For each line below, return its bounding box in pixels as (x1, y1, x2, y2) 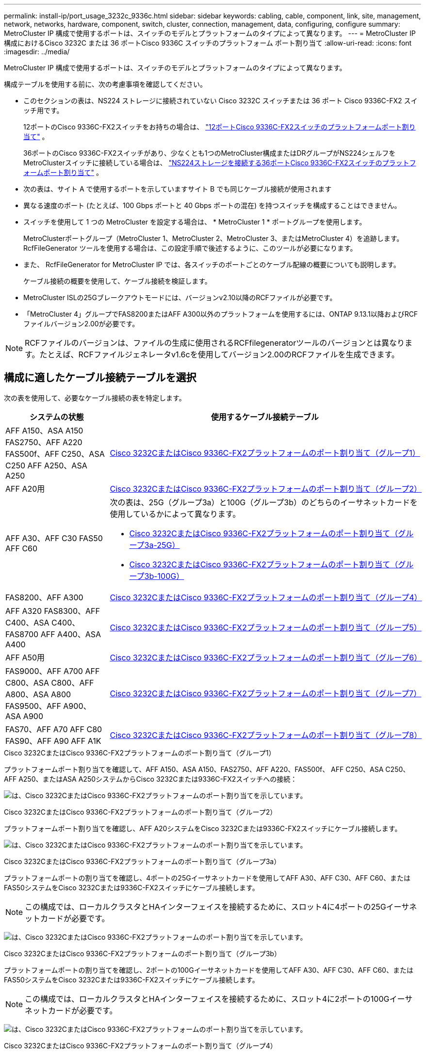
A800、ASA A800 (5, 689, 71, 699)
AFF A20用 (5, 483, 45, 494)
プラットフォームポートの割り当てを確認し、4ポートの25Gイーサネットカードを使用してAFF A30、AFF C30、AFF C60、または (4, 873, 410, 882)
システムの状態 (29, 412, 84, 422)
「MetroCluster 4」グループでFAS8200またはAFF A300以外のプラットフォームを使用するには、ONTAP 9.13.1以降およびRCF (23, 310, 418, 318)
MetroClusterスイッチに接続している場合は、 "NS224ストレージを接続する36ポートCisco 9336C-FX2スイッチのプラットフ (23, 159, 416, 167)
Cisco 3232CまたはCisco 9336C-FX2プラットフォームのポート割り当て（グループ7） (110, 688, 422, 698)
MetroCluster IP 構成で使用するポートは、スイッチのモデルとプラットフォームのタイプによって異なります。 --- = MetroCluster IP (4, 29, 416, 37)
